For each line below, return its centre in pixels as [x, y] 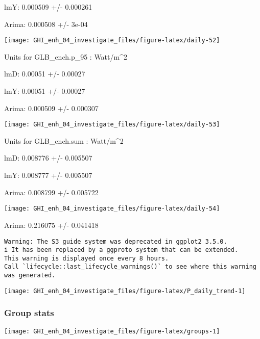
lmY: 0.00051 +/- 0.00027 [45, 91]
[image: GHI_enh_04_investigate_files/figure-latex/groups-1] [112, 331]
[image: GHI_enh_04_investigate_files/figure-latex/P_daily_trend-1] [125, 291]
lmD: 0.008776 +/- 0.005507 [48, 158]
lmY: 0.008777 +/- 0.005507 [48, 175]
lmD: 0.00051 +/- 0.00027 [45, 74]
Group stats [29, 313]
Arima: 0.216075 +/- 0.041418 [51, 225]
